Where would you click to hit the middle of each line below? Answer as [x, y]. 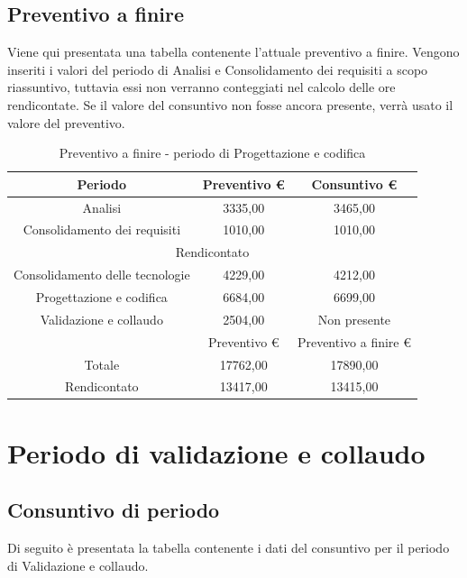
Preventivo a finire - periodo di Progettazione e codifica [212, 153]
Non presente [354, 319]
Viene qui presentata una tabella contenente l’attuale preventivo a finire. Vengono [233, 52]
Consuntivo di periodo [114, 510]
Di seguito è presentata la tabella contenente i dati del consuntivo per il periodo [229, 548]
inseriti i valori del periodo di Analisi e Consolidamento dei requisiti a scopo [218, 69]
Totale [102, 364]
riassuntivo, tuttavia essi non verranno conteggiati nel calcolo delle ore [201, 87]
